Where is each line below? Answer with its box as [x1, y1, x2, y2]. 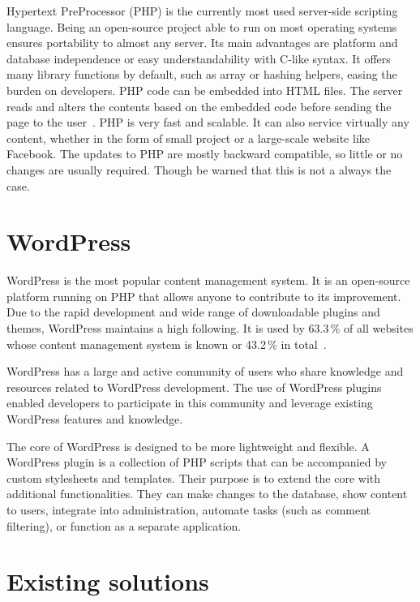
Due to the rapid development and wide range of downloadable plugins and [6, 303, 380, 320]
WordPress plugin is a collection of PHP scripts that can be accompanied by [6, 454, 387, 471]
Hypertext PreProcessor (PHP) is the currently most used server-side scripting [6, 2, 398, 19]
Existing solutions [6, 565, 209, 598]
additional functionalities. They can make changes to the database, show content [6, 485, 408, 502]
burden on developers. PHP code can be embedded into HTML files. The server [6, 81, 403, 98]
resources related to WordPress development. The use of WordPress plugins [6, 378, 382, 395]
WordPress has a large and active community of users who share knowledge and [6, 363, 404, 380]
